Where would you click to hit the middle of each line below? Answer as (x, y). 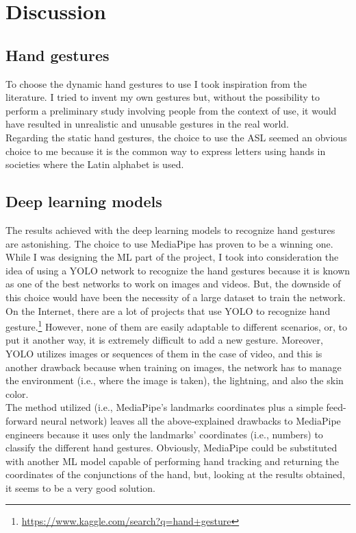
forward (22, 420)
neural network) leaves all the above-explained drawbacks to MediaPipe (191, 420)
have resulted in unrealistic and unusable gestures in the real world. (147, 124)
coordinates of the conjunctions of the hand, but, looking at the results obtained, (175, 474)
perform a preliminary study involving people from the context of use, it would (171, 110)
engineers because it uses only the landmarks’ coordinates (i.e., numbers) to (164, 434)
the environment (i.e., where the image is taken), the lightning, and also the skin (175, 380)
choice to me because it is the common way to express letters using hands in (166, 151)
